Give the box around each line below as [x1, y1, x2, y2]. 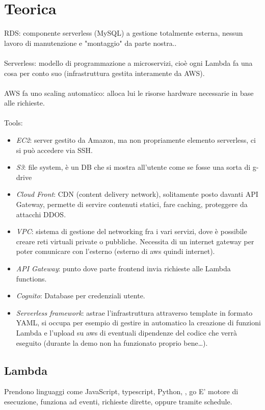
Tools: [4, 117, 23, 128]
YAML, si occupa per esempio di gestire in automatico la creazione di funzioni [16, 317, 261, 328]
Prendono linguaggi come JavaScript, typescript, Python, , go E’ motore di [4, 386, 238, 397]
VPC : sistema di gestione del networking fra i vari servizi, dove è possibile [16, 226, 247, 237]
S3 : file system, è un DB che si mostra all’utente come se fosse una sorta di [16, 162, 251, 172]
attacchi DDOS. [16, 209, 66, 219]
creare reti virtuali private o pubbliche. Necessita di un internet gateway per [16, 236, 254, 246]
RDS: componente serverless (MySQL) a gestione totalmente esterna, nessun [4, 28, 243, 38]
